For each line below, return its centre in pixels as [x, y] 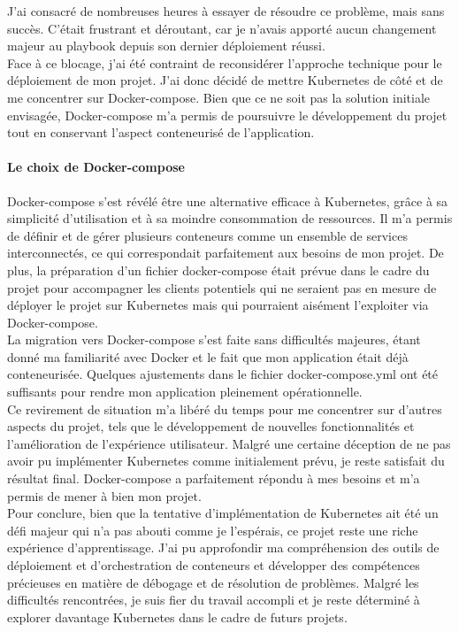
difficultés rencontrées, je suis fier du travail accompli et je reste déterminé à [214, 600]
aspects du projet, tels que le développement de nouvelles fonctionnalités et [211, 426]
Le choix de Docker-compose [96, 167]
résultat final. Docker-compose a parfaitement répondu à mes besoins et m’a [214, 478]
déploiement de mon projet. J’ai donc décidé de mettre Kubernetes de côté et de [225, 80]
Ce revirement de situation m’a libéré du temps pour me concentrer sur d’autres [225, 408]
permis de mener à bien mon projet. [104, 495]
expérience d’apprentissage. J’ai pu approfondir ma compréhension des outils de [223, 547]
